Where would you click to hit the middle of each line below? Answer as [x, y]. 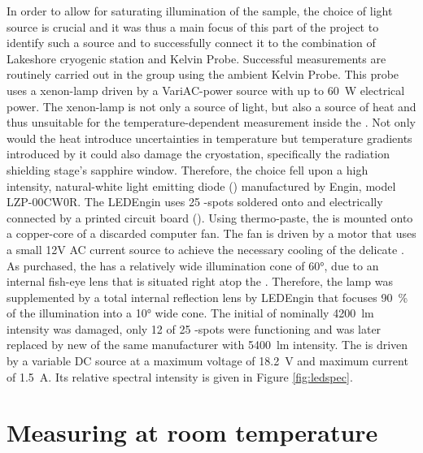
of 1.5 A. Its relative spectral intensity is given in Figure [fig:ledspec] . [180, 376]
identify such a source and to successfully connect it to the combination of [191, 43]
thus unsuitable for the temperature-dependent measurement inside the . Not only [211, 122]
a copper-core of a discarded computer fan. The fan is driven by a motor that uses [211, 233]
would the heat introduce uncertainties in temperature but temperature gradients [209, 138]
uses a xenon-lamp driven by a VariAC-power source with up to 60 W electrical [206, 90]
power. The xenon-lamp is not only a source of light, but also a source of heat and [211, 106]
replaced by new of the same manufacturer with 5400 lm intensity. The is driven [207, 345]
